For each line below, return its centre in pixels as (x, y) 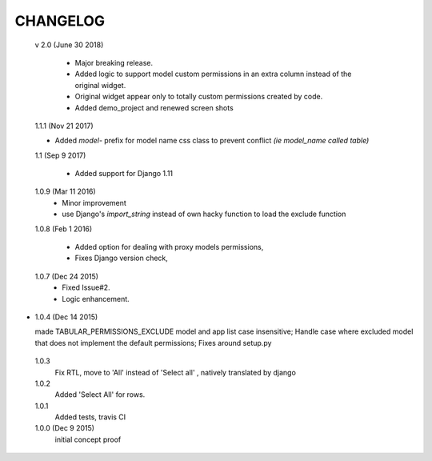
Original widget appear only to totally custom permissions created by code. (199, 97)
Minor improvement (94, 202)
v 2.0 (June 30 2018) (69, 45)
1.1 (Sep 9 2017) (60, 155)
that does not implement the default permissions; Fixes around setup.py (153, 343)
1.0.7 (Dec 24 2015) (67, 276)
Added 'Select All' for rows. (100, 395)
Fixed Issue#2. (86, 287)
